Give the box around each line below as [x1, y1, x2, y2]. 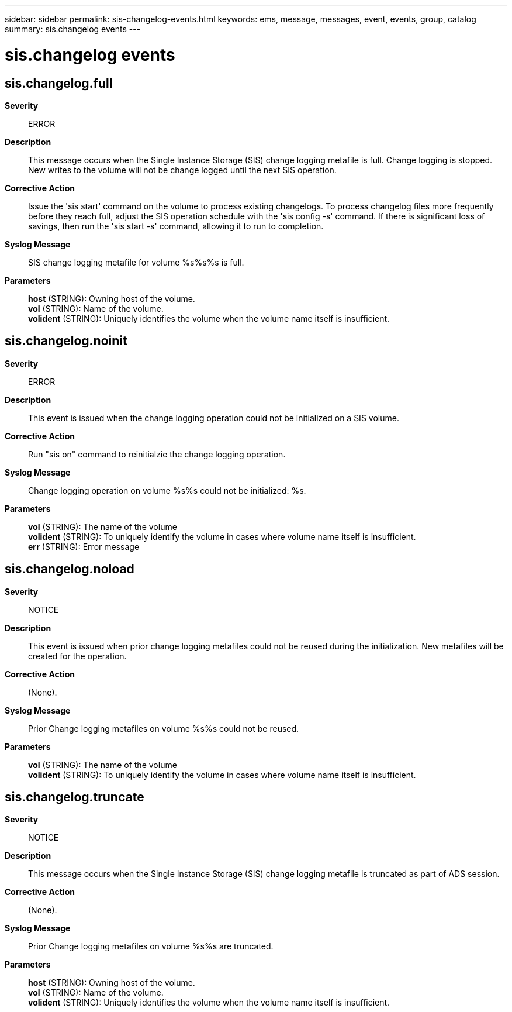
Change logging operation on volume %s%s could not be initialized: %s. [28, 485, 306, 495]
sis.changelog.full [5, 75, 113, 91]
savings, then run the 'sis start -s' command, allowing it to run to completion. [28, 221, 324, 231]
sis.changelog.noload [5, 562, 134, 577]
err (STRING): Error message [28, 541, 140, 552]
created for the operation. [28, 650, 127, 661]
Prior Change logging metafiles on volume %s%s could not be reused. [28, 723, 299, 734]
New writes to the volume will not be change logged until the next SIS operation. [28, 164, 337, 175]
